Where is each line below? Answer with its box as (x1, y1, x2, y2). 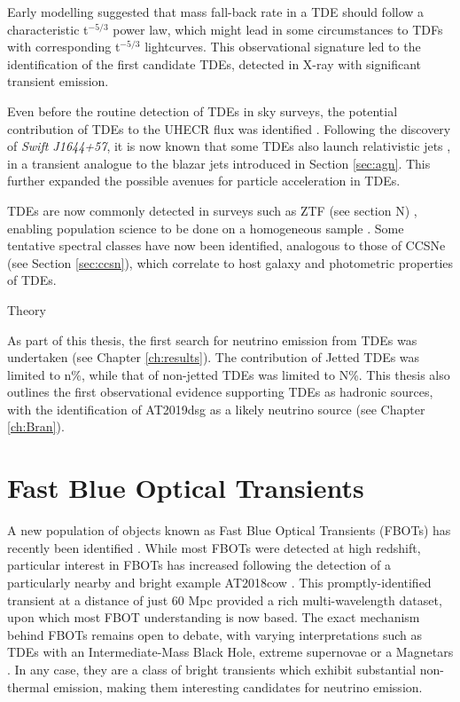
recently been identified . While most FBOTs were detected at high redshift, (7, 538, 421, 556)
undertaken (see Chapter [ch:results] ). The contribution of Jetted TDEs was (7, 348, 420, 367)
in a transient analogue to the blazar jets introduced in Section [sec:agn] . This (7, 154, 431, 172)
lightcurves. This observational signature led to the (144, 37, 421, 56)
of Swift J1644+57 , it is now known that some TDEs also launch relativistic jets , (7, 137, 451, 155)
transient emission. (7, 72, 109, 91)
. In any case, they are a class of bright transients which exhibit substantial (7, 659, 417, 678)
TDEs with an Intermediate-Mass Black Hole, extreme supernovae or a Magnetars (7, 643, 454, 661)
